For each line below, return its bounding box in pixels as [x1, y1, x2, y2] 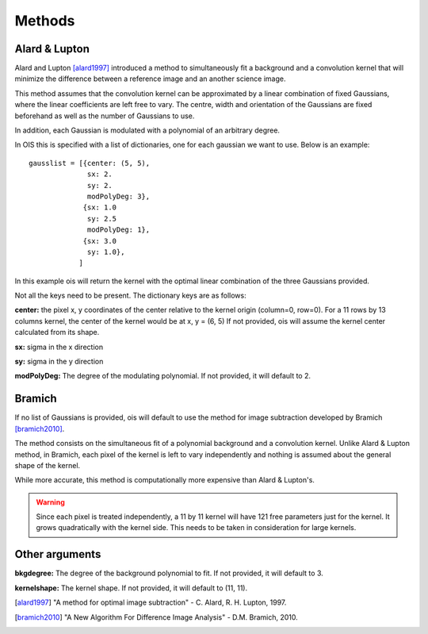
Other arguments [14, 548, 101, 561]
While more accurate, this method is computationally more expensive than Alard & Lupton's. [14, 475, 315, 485]
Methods [14, 12, 75, 29]
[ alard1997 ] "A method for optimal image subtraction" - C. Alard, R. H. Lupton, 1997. [14, 597, 287, 607]
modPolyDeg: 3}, [87, 191, 151, 201]
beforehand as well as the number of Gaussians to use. [14, 111, 195, 121]
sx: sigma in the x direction [14, 342, 103, 352]
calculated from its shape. [14, 328, 100, 337]
